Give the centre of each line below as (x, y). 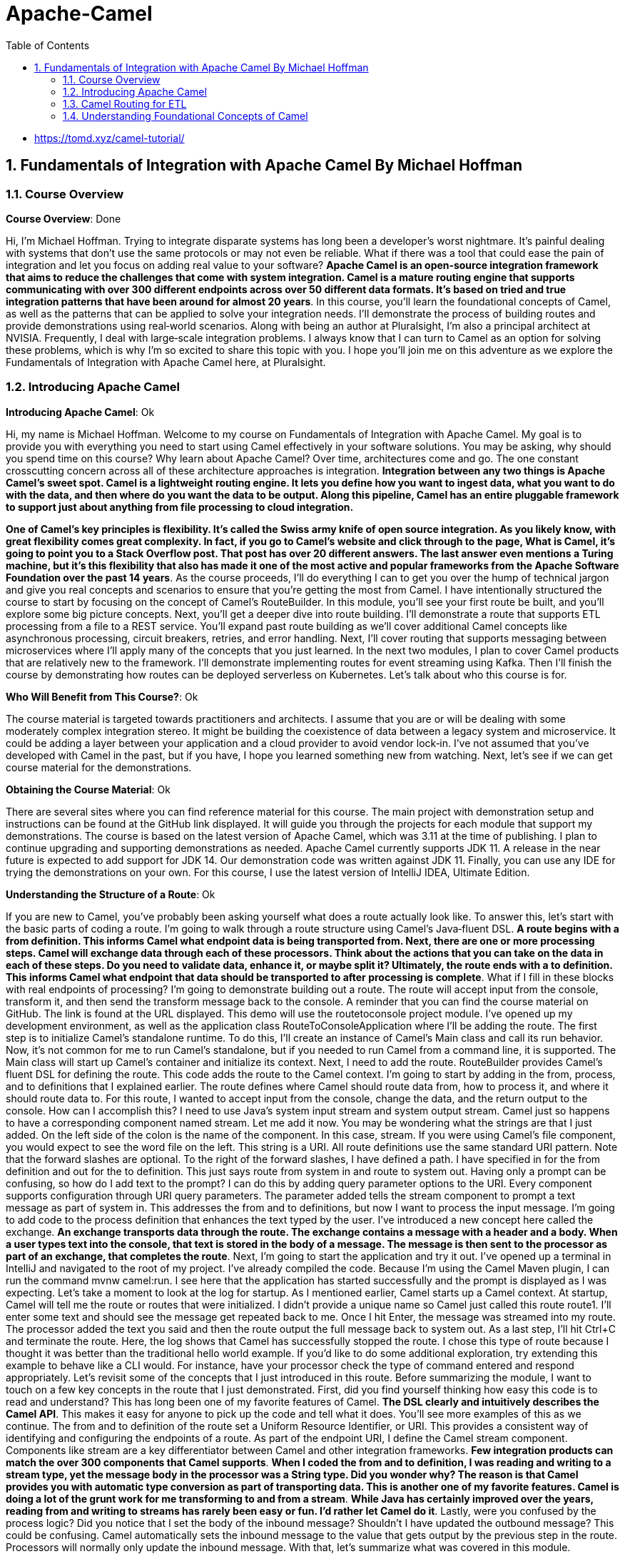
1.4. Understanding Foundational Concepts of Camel (186, 116)
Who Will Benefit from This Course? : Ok (102, 696)
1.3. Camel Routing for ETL (125, 103)
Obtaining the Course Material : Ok (88, 789)
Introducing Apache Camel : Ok (80, 412)
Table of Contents (48, 45)
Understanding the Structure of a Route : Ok (111, 894)
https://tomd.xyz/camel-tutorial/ (110, 138)
